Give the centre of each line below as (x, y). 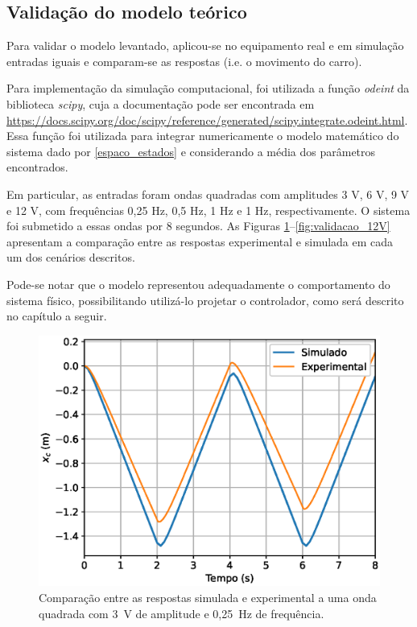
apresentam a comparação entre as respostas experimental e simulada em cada (200, 241)
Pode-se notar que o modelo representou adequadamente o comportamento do (198, 284)
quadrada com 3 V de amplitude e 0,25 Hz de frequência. (182, 613)
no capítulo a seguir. (57, 316)
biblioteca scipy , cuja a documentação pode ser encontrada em (161, 103)
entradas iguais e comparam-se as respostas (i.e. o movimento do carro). (184, 61)
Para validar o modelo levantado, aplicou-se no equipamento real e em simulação (205, 45)
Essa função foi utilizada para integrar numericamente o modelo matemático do (203, 136)
